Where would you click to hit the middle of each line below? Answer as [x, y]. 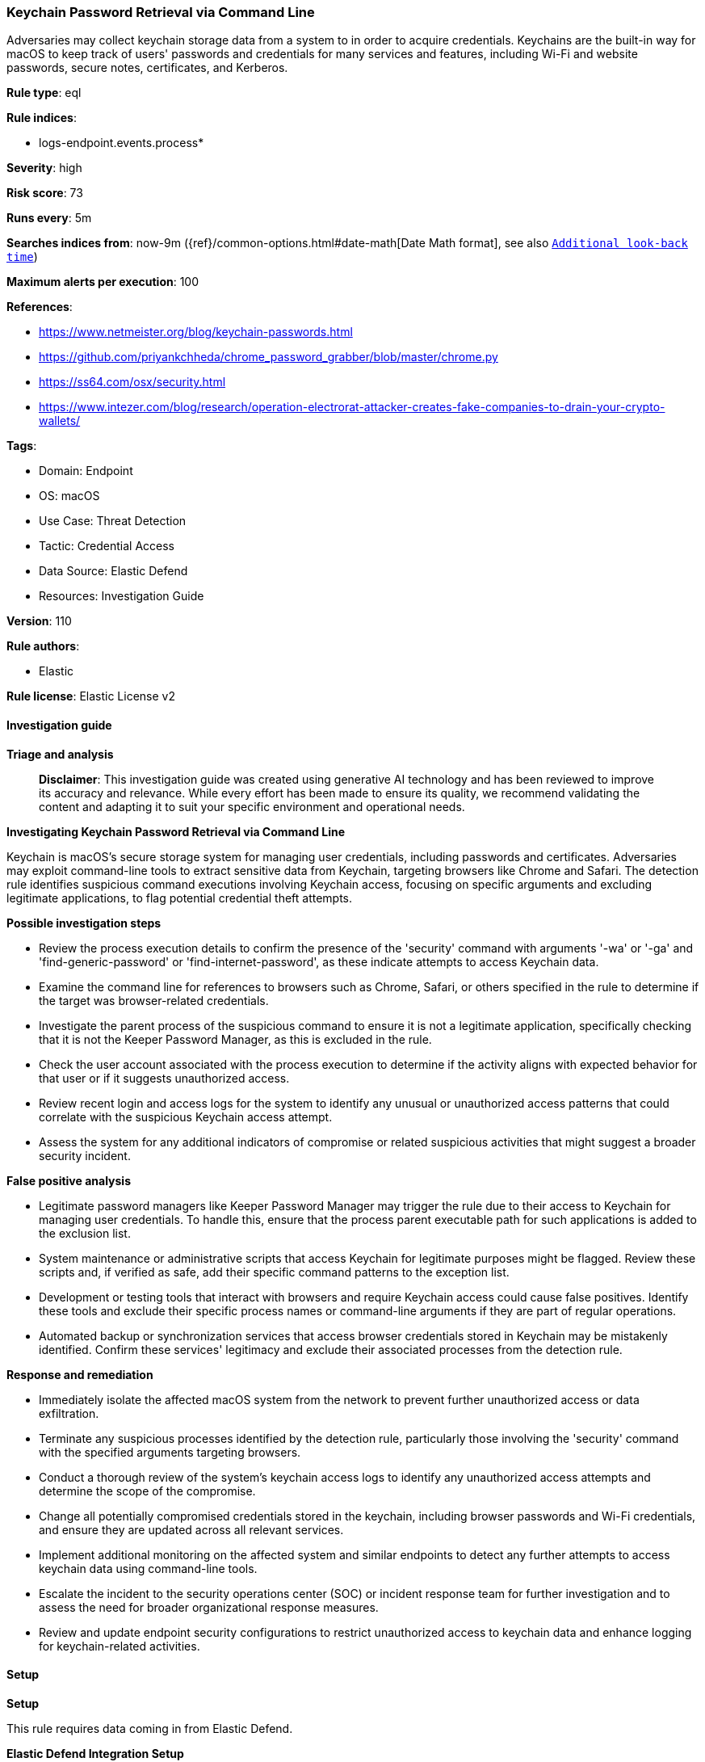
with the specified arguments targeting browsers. [170, 1452]
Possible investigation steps [84, 923]
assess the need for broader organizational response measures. [209, 1607]
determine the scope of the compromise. [147, 1491]
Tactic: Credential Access [107, 546]
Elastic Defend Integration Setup [95, 1753]
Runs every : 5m [49, 218]
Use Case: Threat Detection [113, 521]
